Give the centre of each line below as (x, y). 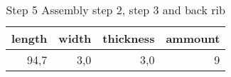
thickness (129, 38)
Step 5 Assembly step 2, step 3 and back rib (116, 10)
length (29, 38)
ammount (193, 38)
